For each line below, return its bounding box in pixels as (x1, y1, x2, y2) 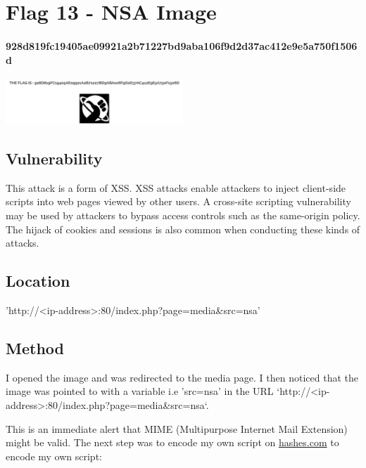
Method (6, 337, 64, 358)
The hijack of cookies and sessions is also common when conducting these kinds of (6, 221, 360, 236)
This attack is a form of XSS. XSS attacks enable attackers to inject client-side (6, 180, 346, 195)
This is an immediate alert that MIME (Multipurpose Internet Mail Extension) (6, 421, 348, 436)
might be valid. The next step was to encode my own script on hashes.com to (6, 435, 339, 450)
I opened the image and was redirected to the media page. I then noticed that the (6, 370, 359, 384)
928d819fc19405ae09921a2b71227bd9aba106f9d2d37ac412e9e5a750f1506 (6, 38, 358, 53)
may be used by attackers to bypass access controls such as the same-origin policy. (6, 207, 360, 222)
